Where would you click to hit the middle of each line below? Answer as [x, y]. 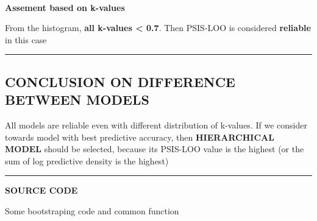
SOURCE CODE [41, 190]
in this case [26, 39]
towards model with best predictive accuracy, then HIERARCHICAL [140, 137]
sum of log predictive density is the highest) [87, 160]
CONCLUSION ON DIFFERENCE [120, 81]
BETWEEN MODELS [77, 100]
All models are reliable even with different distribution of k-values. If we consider [156, 125]
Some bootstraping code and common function [92, 210]
